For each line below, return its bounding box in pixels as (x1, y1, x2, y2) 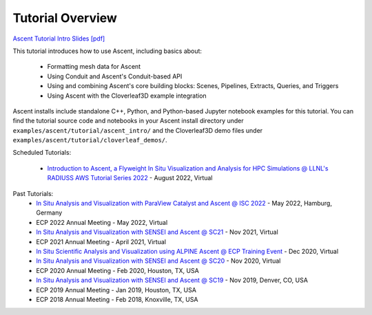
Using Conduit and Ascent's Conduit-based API (47, 72, 183, 80)
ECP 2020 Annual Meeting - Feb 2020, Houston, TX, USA (36, 266, 199, 274)
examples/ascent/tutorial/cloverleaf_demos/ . (12, 136, 168, 144)
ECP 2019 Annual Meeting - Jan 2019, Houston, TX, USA (36, 285, 196, 294)
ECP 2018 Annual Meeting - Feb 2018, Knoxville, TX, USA (36, 295, 198, 303)
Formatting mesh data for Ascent (47, 63, 141, 71)
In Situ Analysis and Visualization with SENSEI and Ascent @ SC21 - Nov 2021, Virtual (36, 228, 278, 237)
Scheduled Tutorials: (12, 149, 72, 157)
